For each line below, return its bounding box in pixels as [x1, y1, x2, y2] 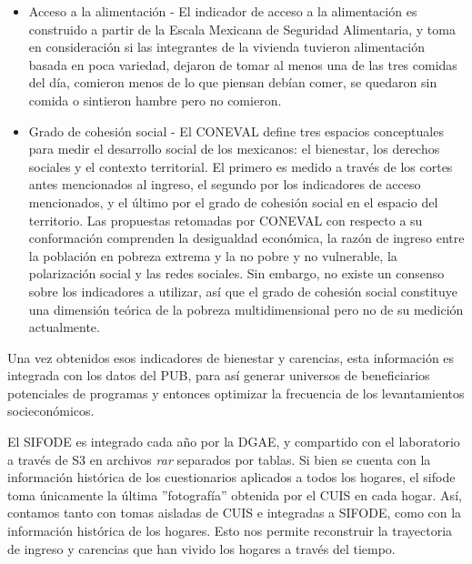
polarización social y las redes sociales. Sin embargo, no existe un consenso [28, 264, 445, 283]
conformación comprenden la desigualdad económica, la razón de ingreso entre [28, 228, 465, 247]
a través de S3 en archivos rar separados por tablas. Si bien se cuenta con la [7, 449, 431, 468]
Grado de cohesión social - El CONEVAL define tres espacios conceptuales [28, 121, 444, 140]
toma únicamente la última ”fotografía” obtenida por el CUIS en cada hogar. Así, [7, 485, 462, 504]
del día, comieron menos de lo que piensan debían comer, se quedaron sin [28, 73, 437, 92]
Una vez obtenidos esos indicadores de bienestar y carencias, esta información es [7, 347, 455, 367]
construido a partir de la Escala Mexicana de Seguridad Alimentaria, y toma [28, 19, 456, 38]
